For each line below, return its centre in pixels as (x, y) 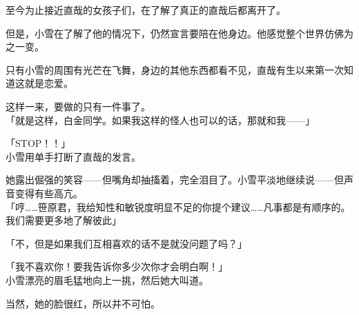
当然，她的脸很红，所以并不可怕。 (83, 303)
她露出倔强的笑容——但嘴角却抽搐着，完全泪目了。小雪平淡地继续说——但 (175, 180)
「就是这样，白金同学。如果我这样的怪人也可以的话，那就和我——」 (160, 120)
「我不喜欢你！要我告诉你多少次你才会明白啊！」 (117, 266)
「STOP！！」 (38, 143)
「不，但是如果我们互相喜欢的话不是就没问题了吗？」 (126, 243)
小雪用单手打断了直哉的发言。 (73, 156)
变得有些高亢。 (49, 193)
